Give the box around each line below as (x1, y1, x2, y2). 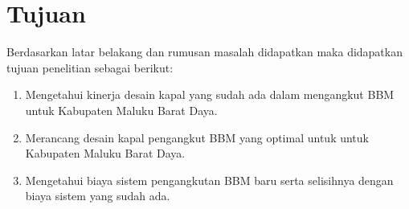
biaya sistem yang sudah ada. (25, 187, 170, 204)
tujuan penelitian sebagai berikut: (6, 59, 174, 76)
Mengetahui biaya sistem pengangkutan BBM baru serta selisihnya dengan (25, 171, 394, 188)
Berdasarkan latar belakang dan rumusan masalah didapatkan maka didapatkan (6, 43, 403, 60)
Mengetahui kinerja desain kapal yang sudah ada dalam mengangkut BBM (25, 86, 395, 103)
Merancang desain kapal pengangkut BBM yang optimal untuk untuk (25, 129, 369, 145)
